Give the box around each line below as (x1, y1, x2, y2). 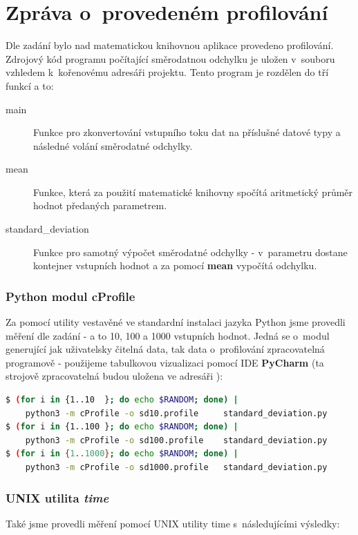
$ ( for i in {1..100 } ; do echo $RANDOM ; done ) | (6, 422, 238, 432)
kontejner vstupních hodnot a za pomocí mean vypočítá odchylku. (33, 258, 317, 273)
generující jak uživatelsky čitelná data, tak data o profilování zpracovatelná (6, 342, 325, 356)
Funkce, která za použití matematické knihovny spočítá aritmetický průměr (33, 184, 353, 199)
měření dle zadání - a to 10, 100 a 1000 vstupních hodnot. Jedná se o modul (6, 328, 330, 342)
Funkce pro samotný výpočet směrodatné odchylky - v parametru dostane (33, 244, 348, 259)
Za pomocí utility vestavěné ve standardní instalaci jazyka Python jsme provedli (6, 315, 346, 329)
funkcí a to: (6, 78, 54, 93)
